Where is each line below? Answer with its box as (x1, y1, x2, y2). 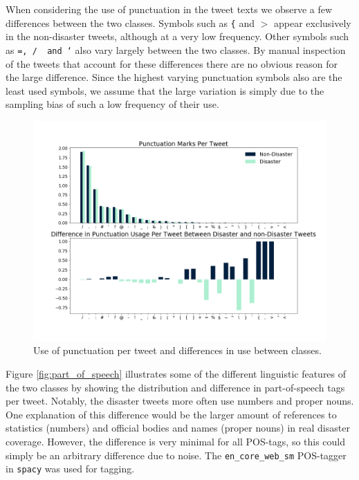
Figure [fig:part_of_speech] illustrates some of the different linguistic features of (6, 367, 347, 381)
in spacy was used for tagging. (6, 461, 135, 476)
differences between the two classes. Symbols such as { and (6, 15, 255, 30)
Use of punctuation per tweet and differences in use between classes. (33, 343, 322, 358)
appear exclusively (274, 15, 351, 30)
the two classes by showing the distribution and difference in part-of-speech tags (6, 380, 345, 394)
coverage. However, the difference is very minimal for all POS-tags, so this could (6, 434, 346, 449)
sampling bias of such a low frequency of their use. (6, 97, 219, 111)
